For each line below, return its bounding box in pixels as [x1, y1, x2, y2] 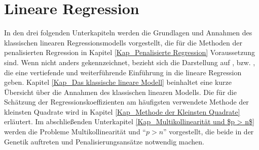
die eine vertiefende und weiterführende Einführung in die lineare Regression [4, 67, 242, 77]
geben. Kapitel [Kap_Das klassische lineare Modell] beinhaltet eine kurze [4, 77, 232, 87]
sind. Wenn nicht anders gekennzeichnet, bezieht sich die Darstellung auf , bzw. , [4, 57, 255, 67]
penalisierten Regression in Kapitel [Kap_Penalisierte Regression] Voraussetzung [4, 47, 255, 58]
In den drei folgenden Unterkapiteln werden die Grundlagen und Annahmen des [4, 27, 252, 38]
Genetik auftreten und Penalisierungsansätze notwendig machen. [4, 136, 204, 146]
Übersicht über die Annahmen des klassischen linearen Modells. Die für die [4, 86, 237, 97]
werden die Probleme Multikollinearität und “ [4, 126, 146, 137]
